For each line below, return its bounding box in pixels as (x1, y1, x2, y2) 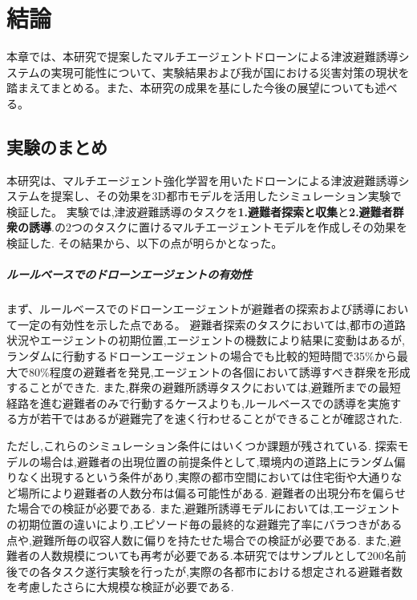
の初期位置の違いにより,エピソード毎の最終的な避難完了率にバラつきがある (6, 515, 403, 532)
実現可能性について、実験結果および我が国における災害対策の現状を (51, 63, 410, 80)
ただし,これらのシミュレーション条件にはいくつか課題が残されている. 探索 (6, 437, 398, 453)
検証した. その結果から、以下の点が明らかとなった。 (6, 235, 283, 252)
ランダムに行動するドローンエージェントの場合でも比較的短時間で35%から (6, 348, 397, 364)
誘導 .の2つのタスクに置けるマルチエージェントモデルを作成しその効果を (28, 219, 408, 236)
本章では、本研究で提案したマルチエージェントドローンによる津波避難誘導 (6, 48, 399, 65)
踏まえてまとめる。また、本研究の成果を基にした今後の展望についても (6, 79, 375, 96)
